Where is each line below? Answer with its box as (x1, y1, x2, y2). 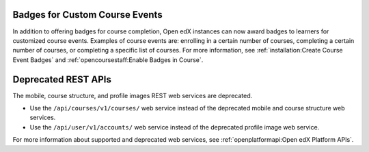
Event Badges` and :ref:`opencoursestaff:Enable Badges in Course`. (12, 55, 204, 64)
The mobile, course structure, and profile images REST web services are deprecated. (12, 91, 253, 100)
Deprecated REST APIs (12, 74, 112, 85)
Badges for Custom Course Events (12, 9, 163, 20)
